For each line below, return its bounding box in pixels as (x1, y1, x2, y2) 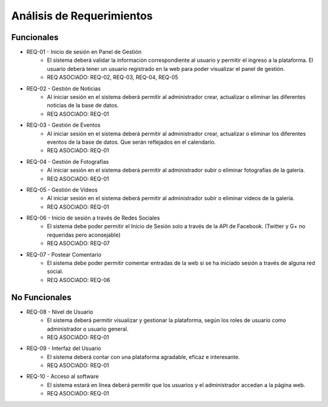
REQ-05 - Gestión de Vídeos (26, 186, 98, 193)
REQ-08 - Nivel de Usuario (26, 308, 94, 315)
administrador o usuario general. (47, 325, 129, 332)
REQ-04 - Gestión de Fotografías (26, 158, 109, 165)
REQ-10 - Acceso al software (26, 373, 99, 380)
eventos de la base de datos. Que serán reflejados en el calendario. (47, 138, 216, 146)
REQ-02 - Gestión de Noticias (26, 85, 101, 92)
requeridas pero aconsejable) (47, 231, 121, 238)
